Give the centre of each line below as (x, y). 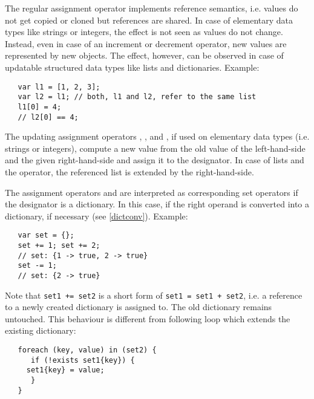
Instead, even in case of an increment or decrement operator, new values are (146, 43)
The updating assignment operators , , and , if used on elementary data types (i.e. (157, 136)
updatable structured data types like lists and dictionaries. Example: (132, 67)
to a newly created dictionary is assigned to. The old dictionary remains (139, 307)
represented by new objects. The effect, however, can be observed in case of (144, 55)
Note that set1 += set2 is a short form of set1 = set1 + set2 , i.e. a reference (154, 295)
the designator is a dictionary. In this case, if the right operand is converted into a (157, 204)
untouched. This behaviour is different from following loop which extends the (148, 318)
